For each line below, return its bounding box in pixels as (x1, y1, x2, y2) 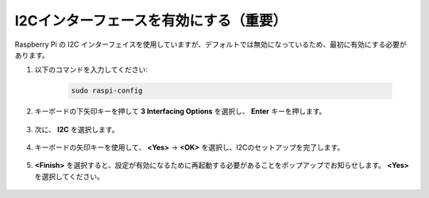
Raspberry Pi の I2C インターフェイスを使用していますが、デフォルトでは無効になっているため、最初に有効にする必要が (14, 40, 407, 49)
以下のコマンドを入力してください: (34, 65, 149, 74)
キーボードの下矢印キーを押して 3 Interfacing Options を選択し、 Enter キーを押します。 (34, 107, 327, 116)
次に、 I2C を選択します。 (34, 124, 119, 134)
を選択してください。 (34, 171, 105, 181)
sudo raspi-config (71, 86, 143, 95)
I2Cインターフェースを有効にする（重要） (14, 12, 288, 29)
